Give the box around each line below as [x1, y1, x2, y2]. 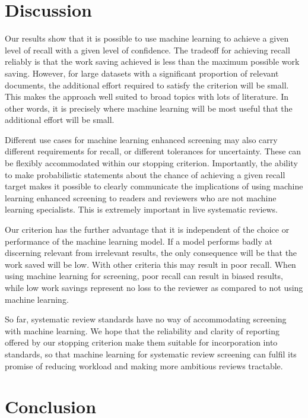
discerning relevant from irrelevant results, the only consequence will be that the [5, 246, 297, 259]
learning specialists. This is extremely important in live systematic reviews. [5, 203, 278, 216]
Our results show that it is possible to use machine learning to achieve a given [5, 32, 289, 45]
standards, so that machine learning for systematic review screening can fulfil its [5, 347, 297, 360]
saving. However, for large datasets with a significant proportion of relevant [5, 66, 279, 79]
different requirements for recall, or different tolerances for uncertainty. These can [5, 145, 301, 157]
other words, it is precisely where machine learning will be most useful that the [5, 102, 293, 114]
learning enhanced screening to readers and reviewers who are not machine [5, 191, 277, 204]
